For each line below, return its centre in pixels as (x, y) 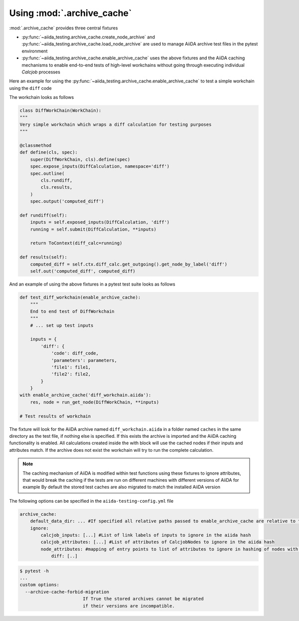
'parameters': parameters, (84, 360)
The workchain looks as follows (42, 97)
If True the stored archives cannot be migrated (143, 599)
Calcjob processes (41, 72)
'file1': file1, (71, 367)
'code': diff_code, (75, 353)
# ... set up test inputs (62, 325)
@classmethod (36, 146)
